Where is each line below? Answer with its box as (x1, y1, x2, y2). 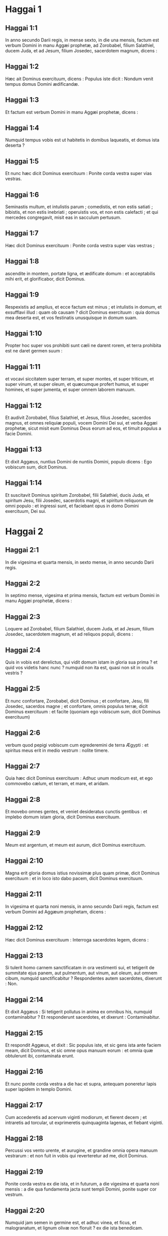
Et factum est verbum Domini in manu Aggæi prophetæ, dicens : (5, 109, 138, 115)
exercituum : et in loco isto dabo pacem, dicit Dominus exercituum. (5, 875, 143, 881)
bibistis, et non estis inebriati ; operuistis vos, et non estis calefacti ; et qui (5, 209, 158, 215)
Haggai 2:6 (5, 729, 41, 737)
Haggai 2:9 (5, 829, 41, 837)
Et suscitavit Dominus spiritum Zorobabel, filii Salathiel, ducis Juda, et (5, 492, 149, 498)
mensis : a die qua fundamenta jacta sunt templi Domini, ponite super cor (5, 1186, 157, 1192)
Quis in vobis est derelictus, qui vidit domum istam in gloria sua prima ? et (5, 659, 158, 665)
